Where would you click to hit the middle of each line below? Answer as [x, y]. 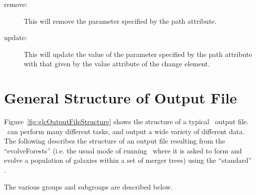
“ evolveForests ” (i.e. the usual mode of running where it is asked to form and [123, 150]
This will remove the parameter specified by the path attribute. [120, 21]
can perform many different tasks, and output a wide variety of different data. [126, 131]
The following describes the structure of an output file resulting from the [115, 141]
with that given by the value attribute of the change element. [117, 64]
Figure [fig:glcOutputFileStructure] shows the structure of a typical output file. [127, 122]
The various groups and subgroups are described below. [88, 186]
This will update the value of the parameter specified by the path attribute [138, 54]
